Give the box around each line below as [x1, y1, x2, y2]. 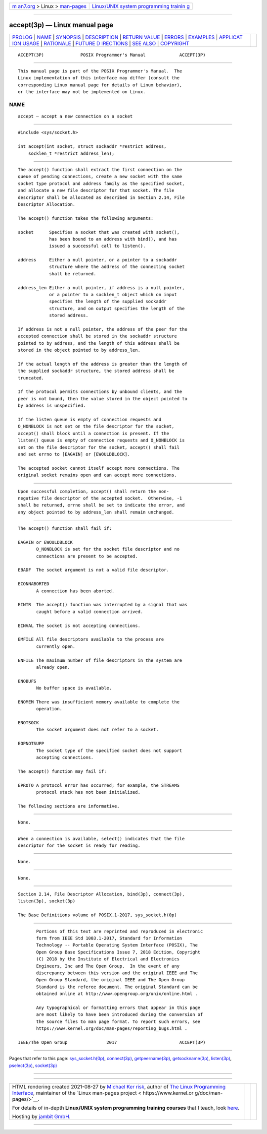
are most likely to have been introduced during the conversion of [36, 1012, 203, 1017]
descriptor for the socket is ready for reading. [18, 842, 141, 848]
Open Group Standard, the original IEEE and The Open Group [36, 977, 185, 983]
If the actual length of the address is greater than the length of [18, 361, 187, 367]
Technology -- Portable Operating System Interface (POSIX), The [36, 943, 198, 948]
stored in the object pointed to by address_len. [18, 347, 141, 353]
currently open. [36, 643, 76, 649]
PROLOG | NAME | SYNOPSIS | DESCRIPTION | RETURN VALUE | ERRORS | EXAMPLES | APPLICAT [12, 34, 243, 41]
